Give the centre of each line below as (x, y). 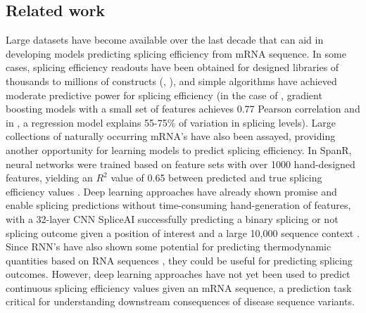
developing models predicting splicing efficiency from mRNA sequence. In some (176, 53)
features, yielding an (49, 178)
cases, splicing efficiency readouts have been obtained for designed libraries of (172, 67)
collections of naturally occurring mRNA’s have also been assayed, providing (171, 136)
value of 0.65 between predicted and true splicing (216, 178)
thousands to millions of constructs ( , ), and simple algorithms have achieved (171, 81)
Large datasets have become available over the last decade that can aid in (165, 40)
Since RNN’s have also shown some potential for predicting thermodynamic (169, 247)
